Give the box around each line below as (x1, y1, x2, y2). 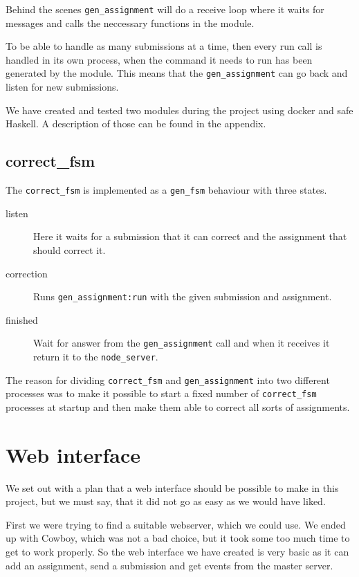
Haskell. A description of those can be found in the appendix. (6, 116, 266, 131)
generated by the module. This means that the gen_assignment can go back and (6, 66, 348, 80)
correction (6, 266, 48, 280)
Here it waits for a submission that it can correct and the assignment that (33, 229, 347, 244)
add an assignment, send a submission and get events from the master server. (6, 558, 333, 572)
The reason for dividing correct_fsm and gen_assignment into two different (6, 372, 330, 387)
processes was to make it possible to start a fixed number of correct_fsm (6, 386, 317, 401)
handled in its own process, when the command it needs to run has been (6, 52, 313, 66)
